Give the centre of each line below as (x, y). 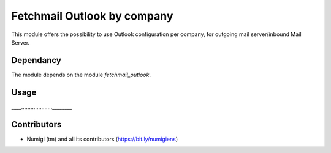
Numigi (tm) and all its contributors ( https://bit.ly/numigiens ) (102, 139)
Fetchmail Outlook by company (92, 16)
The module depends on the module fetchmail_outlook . (81, 75)
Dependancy (36, 60)
